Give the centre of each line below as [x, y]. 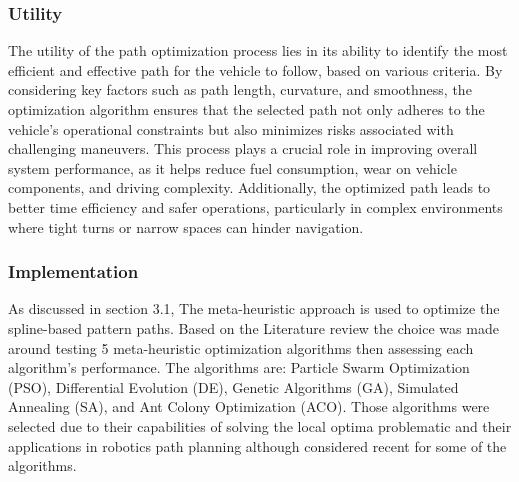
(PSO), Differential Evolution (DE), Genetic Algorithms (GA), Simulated [233, 386]
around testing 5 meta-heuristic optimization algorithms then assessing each [241, 347]
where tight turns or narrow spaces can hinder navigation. [186, 226]
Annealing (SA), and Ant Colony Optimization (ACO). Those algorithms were [249, 406]
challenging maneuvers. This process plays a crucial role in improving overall [243, 148]
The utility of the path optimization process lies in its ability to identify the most [258, 50]
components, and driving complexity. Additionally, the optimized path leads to [249, 187]
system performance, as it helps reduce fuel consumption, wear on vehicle [232, 167]
